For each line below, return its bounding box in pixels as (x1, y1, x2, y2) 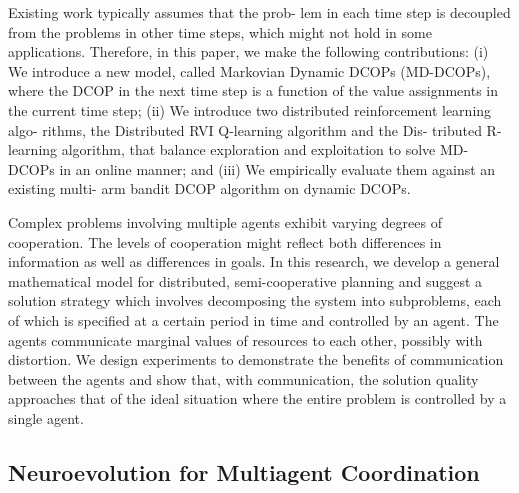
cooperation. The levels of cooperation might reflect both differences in (8, 231, 442, 252)
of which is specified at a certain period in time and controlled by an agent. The (8, 309, 499, 330)
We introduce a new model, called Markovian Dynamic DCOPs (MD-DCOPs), (8, 60, 491, 81)
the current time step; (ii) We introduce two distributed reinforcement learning (8, 99, 492, 120)
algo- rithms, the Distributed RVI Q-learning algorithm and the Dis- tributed (8, 119, 482, 140)
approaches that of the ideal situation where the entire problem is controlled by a (8, 388, 507, 409)
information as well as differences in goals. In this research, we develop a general (8, 251, 500, 272)
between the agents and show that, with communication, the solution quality (8, 368, 479, 389)
